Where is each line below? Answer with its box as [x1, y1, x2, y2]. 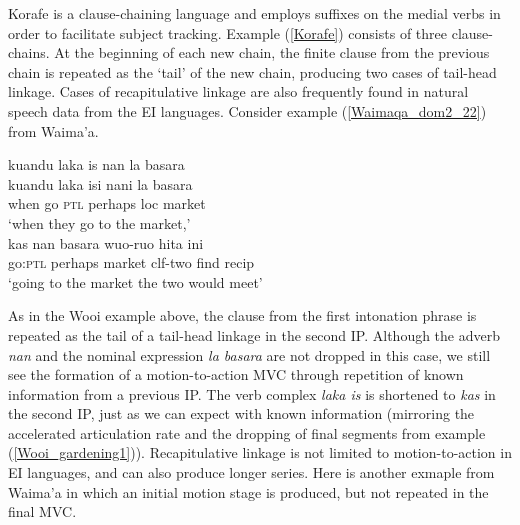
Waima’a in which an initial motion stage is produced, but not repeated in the [8, 481, 489, 502]
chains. [8, 42, 50, 63]
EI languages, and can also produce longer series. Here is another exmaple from [8, 462, 495, 483]
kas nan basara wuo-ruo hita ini [8, 232, 204, 253]
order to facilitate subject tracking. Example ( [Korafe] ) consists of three [8, 22, 448, 43]
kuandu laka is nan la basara [8, 154, 185, 175]
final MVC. [8, 501, 77, 522]
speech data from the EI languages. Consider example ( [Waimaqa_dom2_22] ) [8, 100, 487, 121]
